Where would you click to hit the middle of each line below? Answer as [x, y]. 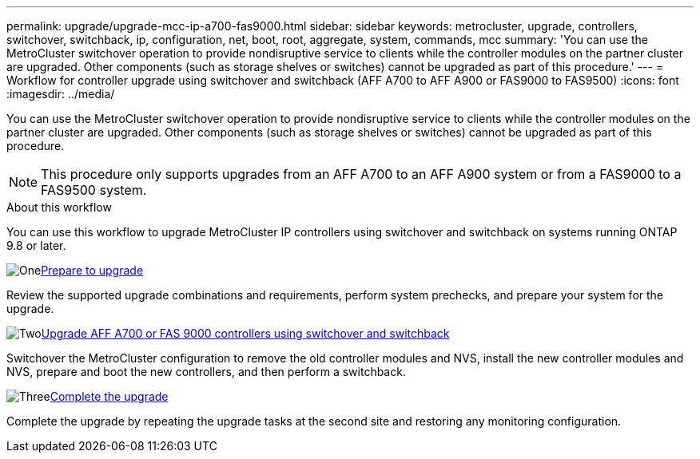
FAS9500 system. [94, 190]
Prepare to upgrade [92, 270]
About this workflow [59, 207]
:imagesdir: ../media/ [61, 94]
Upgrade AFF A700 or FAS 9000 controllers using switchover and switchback [245, 333]
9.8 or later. [36, 245]
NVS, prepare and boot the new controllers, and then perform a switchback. [206, 372]
